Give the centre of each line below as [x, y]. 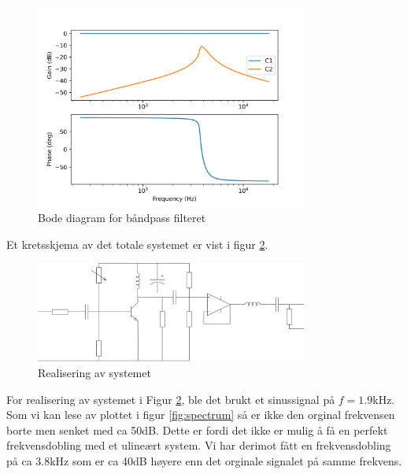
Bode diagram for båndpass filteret [122, 217]
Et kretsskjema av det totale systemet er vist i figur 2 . [137, 244]
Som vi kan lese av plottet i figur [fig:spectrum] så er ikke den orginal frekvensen [201, 415]
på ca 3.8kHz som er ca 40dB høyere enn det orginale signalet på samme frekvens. [204, 460]
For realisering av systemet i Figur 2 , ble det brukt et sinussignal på [171, 399]
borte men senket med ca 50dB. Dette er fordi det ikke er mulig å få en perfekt [197, 430]
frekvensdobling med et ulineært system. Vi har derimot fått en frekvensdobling [199, 445]
